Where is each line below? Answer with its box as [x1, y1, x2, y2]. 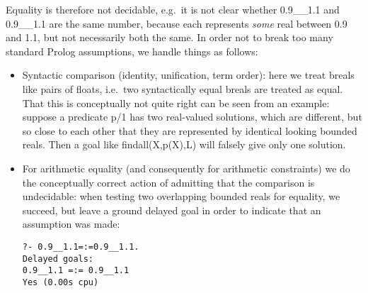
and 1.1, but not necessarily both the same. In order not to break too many [6, 30, 333, 45]
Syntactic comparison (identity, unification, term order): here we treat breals [22, 67, 355, 82]
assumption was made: [22, 216, 120, 231]
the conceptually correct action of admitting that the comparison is [22, 175, 315, 189]
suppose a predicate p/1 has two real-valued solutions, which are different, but [22, 109, 362, 124]
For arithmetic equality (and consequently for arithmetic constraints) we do [22, 160, 350, 175]
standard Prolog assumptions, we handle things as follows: [6, 43, 258, 58]
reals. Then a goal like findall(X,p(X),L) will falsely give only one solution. [22, 137, 346, 152]
